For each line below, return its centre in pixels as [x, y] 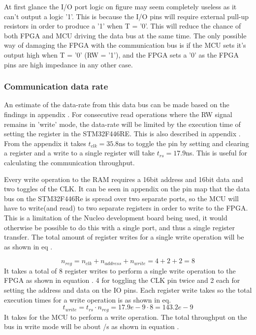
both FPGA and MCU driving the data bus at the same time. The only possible [125, 35]
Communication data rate [56, 86]
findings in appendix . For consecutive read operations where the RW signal [118, 114]
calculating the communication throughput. [69, 162]
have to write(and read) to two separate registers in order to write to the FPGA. [126, 208]
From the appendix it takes [45, 143]
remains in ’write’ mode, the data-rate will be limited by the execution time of [122, 124]
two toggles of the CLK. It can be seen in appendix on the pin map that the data [127, 189]
